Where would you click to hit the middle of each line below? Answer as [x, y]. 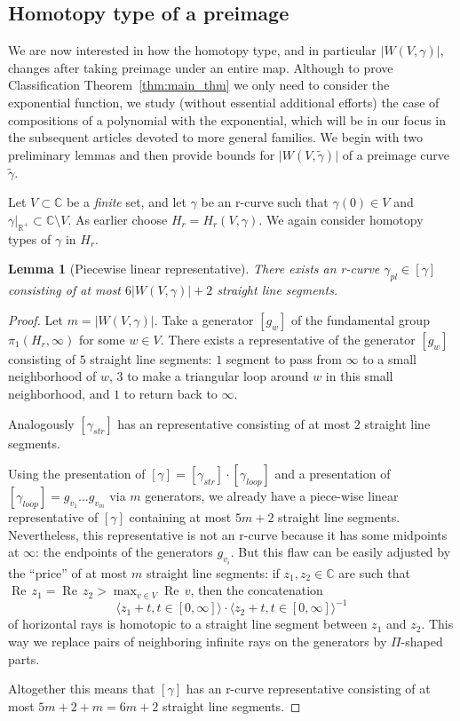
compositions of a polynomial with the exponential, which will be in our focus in [227, 119]
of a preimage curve [396, 154]
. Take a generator [204, 319]
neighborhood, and [59, 393]
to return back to [171, 393]
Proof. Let [36, 319]
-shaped [422, 642]
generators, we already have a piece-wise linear [272, 496]
